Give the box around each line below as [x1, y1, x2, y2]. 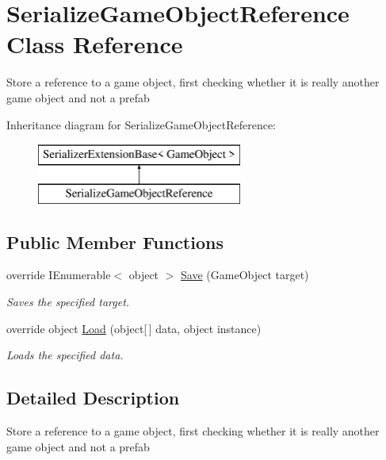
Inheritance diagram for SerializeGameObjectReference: [6, 116, 276, 132]
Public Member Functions [6, 229, 224, 254]
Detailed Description [6, 385, 180, 410]
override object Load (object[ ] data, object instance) [6, 320, 262, 336]
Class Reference [6, 28, 183, 60]
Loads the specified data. [6, 347, 124, 363]
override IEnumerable [6, 266, 111, 283]
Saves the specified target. [6, 293, 130, 310]
